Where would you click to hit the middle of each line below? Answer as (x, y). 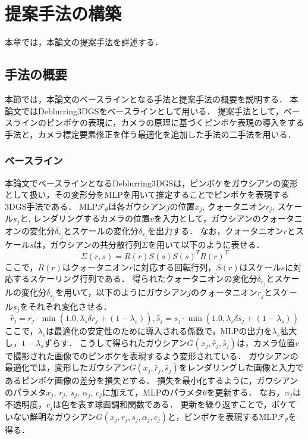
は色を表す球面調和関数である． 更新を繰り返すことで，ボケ (170, 404)
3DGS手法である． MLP (51, 206)
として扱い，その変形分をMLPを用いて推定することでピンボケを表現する (147, 194)
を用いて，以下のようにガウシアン (122, 292)
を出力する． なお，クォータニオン (215, 230)
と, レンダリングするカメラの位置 (85, 218)
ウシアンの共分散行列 (100, 244)
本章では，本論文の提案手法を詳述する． (84, 42)
